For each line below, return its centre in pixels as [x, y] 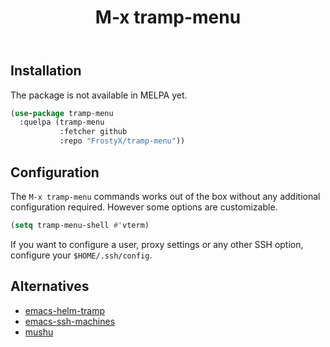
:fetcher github [93, 132]
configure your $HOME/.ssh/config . [81, 255]
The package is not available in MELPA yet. [99, 95]
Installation [46, 71]
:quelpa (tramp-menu [62, 122]
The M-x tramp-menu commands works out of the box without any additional [165, 196]
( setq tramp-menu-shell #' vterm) [80, 225]
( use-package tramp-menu [62, 113]
